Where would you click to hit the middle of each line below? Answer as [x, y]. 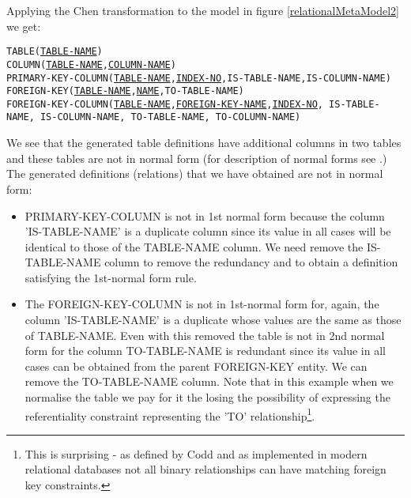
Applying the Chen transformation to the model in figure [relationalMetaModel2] [203, 10]
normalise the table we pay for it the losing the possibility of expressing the [207, 397]
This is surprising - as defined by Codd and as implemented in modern [196, 453]
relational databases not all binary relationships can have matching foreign [205, 469]
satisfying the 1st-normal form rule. [111, 277]
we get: [24, 26]
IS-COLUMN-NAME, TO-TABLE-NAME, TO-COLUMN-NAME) [170, 117]
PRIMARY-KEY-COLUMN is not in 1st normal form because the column [205, 215]
